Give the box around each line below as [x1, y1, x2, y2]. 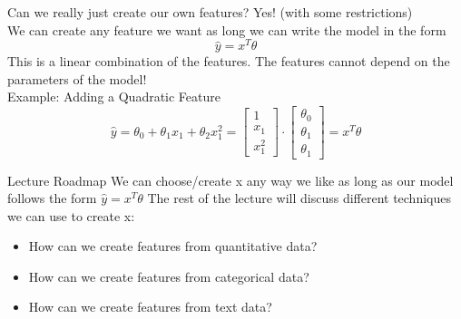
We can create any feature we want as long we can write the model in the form [7, 20, 446, 39]
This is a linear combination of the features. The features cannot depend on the [7, 52, 450, 71]
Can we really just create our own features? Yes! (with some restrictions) [7, 3, 413, 21]
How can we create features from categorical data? [28, 266, 309, 285]
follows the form [7, 188, 97, 208]
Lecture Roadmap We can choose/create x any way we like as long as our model [7, 170, 454, 189]
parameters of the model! [7, 69, 147, 88]
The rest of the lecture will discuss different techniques [147, 188, 451, 208]
